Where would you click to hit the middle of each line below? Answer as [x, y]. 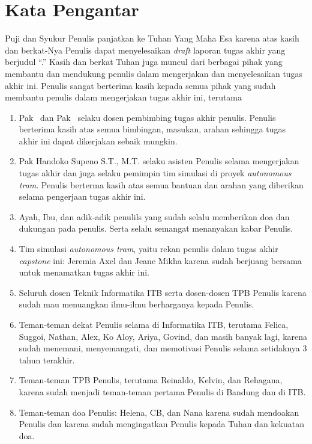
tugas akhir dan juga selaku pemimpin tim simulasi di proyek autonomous [155, 173]
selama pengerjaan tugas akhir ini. [82, 196]
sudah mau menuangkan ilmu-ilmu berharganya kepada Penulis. [136, 304]
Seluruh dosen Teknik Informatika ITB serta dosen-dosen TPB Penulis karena [163, 292]
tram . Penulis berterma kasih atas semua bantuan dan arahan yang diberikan [161, 184]
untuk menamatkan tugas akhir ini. [84, 272]
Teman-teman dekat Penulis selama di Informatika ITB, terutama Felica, [154, 324]
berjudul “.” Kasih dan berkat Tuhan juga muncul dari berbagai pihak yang [144, 62]
